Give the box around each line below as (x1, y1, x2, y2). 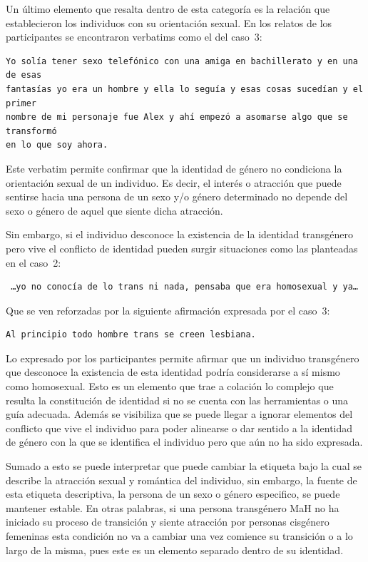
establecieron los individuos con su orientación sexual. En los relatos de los (6, 15, 332, 30)
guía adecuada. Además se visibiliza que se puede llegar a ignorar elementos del (6, 407, 353, 421)
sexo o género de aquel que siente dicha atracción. (6, 203, 223, 218)
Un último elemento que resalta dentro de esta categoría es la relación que (6, 1, 330, 16)
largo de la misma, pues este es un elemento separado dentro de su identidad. (6, 542, 344, 557)
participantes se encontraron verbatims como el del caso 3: (6, 29, 262, 44)
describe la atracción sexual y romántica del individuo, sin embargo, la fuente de (6, 472, 357, 487)
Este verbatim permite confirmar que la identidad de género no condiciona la (6, 160, 342, 175)
